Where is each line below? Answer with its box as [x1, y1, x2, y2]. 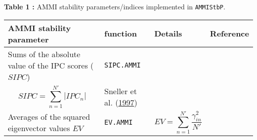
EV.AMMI [104, 118, 133, 126]
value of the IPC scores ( [8, 59, 94, 71]
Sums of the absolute [8, 48, 81, 60]
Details [154, 28, 182, 39]
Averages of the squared [8, 110, 90, 122]
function [104, 28, 137, 39]
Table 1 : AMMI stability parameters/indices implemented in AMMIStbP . [4, 1, 225, 11]
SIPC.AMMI [104, 61, 141, 70]
